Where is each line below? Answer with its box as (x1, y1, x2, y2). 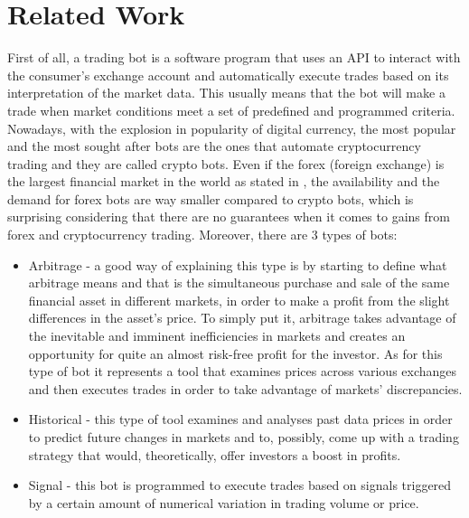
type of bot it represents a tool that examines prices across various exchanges (28, 362, 457, 381)
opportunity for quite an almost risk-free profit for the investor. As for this (28, 344, 443, 363)
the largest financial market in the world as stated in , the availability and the (7, 172, 440, 191)
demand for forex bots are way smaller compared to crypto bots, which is (7, 189, 414, 208)
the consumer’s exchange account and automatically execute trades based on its (7, 65, 449, 84)
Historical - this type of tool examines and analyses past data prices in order (28, 410, 453, 429)
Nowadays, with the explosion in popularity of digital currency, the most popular (7, 118, 456, 137)
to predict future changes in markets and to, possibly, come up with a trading (28, 428, 459, 446)
